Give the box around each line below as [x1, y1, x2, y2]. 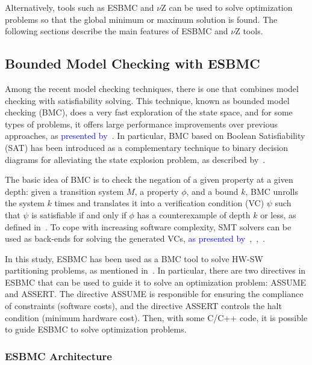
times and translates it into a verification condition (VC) [54, 197, 264, 209]
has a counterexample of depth [137, 208, 251, 221]
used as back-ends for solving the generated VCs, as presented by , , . [5, 232, 265, 245]
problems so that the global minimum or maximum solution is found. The [5, 13, 278, 25]
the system [5, 197, 45, 209]
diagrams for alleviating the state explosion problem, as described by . [5, 153, 266, 165]
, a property [134, 185, 179, 197]
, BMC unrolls [245, 185, 298, 197]
